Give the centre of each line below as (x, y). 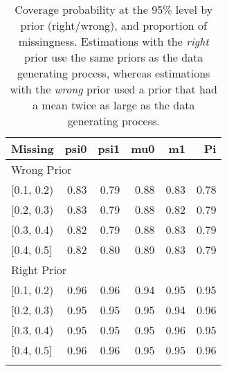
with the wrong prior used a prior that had (113, 89)
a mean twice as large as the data (114, 105)
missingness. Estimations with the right (113, 41)
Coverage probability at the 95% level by (114, 9)
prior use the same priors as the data (114, 57)
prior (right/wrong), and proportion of (113, 25)
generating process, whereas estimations (114, 73)
